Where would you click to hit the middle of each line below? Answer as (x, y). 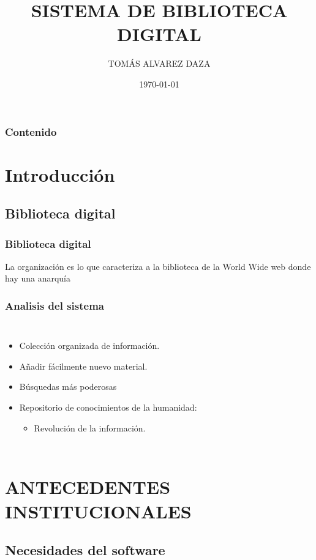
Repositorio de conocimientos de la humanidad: (108, 407)
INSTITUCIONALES (98, 511)
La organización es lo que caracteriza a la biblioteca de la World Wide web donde (158, 266)
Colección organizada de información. (89, 345)
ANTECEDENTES (88, 487)
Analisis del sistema (55, 305)
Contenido (31, 131)
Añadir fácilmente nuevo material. (83, 366)
